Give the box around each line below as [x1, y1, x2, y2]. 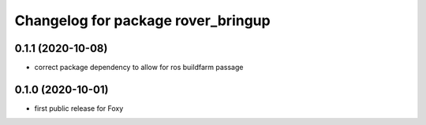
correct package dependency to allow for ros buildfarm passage [34, 63, 244, 72]
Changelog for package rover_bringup [14, 12, 271, 29]
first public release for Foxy [34, 103, 124, 113]
